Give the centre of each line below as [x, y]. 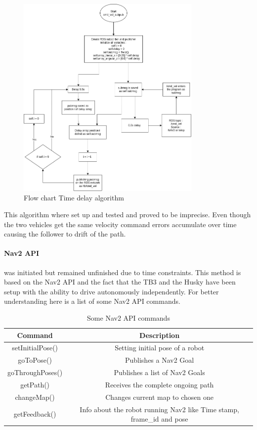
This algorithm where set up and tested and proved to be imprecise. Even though [128, 214]
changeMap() [35, 397]
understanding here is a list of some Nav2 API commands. [92, 301]
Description [160, 335]
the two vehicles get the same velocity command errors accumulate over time [120, 224]
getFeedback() [35, 414]
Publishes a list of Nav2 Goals [159, 372]
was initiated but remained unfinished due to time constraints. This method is [123, 272]
